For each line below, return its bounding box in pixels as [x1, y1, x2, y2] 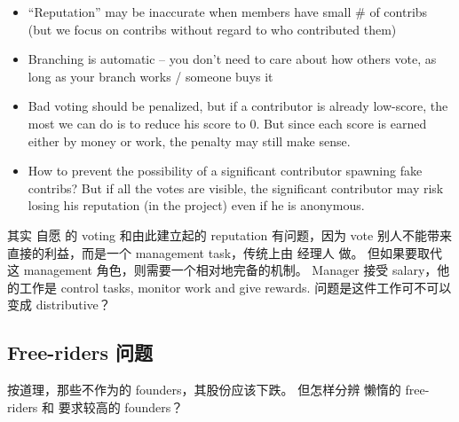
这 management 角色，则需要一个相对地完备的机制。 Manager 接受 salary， [7, 261, 438, 279]
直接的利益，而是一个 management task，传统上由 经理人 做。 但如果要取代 [7, 243, 443, 262]
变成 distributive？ [7, 295, 111, 314]
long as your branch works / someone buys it [28, 66, 273, 85]
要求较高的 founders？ [58, 397, 184, 416]
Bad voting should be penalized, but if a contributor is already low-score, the [28, 97, 448, 115]
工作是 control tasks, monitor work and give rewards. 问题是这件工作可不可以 [19, 277, 452, 296]
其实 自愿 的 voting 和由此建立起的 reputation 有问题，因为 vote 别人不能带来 [7, 225, 452, 244]
